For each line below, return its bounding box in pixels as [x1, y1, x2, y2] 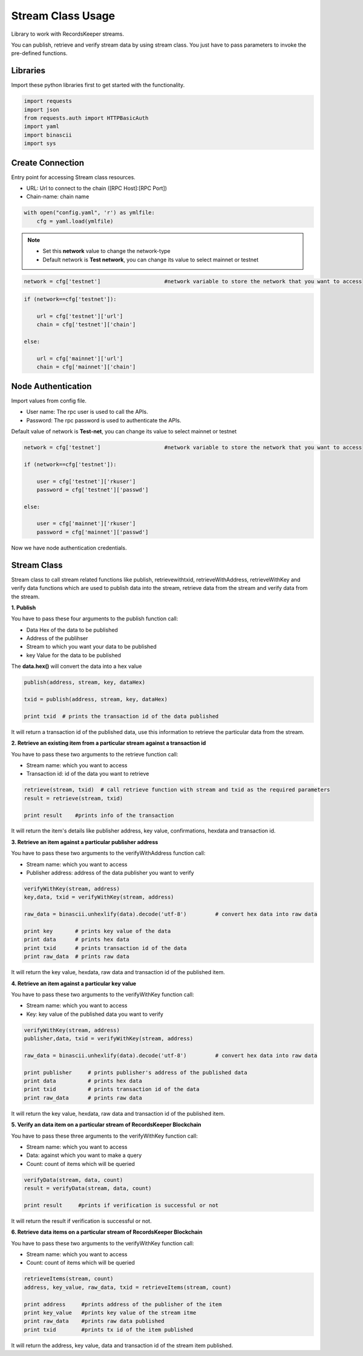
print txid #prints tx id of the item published [24, 1326, 194, 1333]
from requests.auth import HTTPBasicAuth [24, 115, 149, 121]
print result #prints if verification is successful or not [24, 1202, 219, 1208]
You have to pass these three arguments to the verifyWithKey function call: [11, 1132, 198, 1139]
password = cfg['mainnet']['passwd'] [36, 528, 149, 536]
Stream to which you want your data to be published [26, 643, 157, 650]
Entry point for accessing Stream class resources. [11, 173, 136, 181]
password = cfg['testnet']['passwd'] [36, 486, 149, 493]
